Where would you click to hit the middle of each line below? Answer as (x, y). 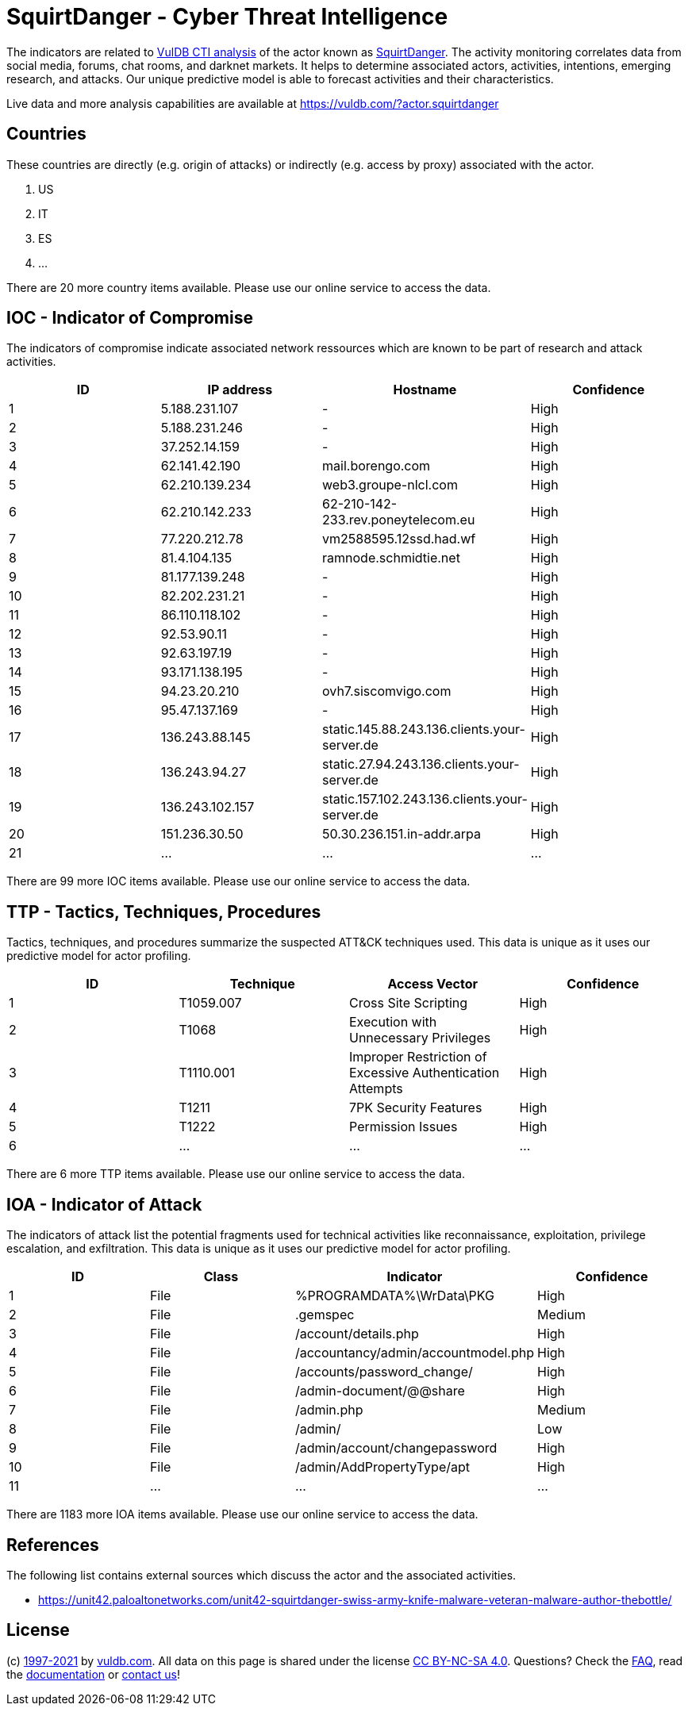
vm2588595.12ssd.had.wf (399, 539)
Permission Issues (404, 1127)
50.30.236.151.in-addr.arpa (402, 834)
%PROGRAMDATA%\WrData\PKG (394, 1296)
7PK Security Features (416, 1108)
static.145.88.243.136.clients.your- (424, 729)
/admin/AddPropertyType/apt (382, 1467)
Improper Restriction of (418, 1057)
